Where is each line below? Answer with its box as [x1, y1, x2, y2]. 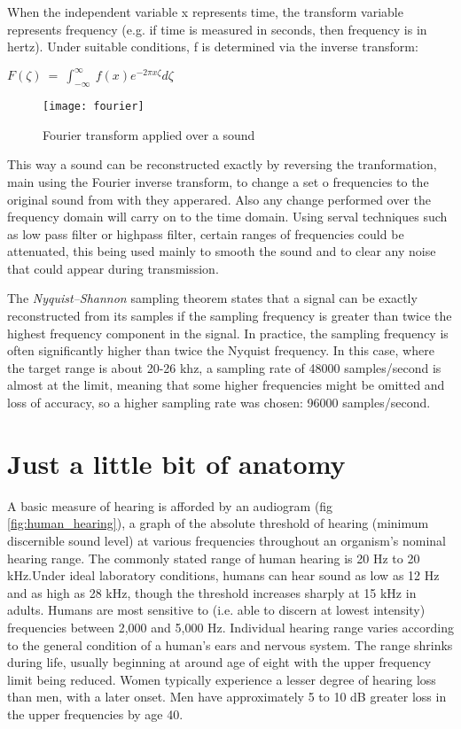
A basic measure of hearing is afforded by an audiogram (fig [7, 496, 333, 515]
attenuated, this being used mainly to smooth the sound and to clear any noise [7, 242, 436, 260]
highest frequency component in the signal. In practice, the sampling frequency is [7, 323, 449, 342]
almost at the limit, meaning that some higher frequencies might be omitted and [7, 376, 445, 394]
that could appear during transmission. [7, 259, 219, 277]
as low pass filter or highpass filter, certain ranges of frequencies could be [7, 224, 404, 243]
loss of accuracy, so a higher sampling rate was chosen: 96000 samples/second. [7, 393, 431, 412]
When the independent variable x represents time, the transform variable [7, 3, 403, 20]
